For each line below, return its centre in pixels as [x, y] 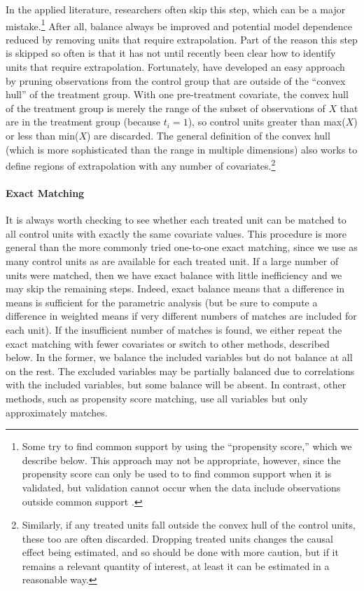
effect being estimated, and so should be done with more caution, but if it [180, 552]
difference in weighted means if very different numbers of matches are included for [181, 316]
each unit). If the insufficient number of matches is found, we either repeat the [174, 329]
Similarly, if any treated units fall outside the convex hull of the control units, [189, 525]
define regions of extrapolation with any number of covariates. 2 [141, 164]
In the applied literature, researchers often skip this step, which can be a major [176, 9]
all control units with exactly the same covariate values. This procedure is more [176, 233]
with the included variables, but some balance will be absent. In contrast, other [176, 385]
